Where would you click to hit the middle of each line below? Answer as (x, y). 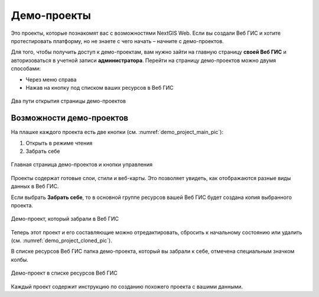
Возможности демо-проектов (70, 118)
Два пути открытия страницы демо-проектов (69, 101)
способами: (26, 68)
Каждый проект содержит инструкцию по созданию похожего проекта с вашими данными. (127, 286)
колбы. (20, 259)
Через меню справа (51, 79)
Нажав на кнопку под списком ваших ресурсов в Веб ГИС (100, 87)
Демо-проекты (51, 15)
